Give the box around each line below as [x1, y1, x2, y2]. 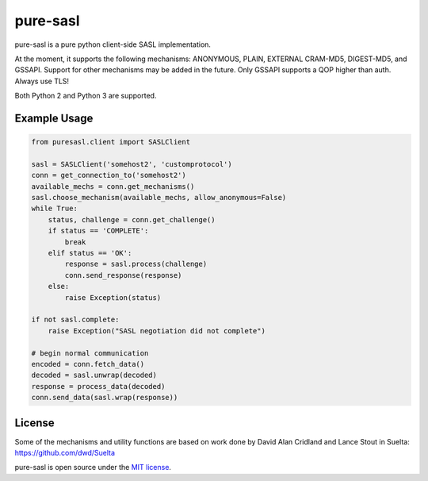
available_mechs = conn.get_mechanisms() [31, 182, 195, 190]
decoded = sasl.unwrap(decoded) [31, 371, 158, 380]
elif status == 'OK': [48, 248, 132, 258]
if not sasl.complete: [31, 315, 120, 325]
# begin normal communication [31, 348, 149, 357]
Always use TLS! [14, 76, 70, 86]
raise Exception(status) [64, 293, 162, 302]
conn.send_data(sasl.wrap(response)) [31, 393, 178, 402]
